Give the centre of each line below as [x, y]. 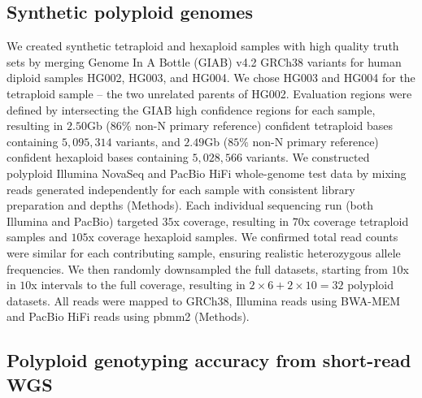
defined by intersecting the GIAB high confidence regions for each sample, [191, 109]
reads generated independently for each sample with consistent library [181, 189]
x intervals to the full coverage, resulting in [138, 285]
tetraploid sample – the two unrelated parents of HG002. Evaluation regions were [209, 93]
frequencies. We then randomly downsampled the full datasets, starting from [197, 268]
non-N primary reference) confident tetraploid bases [264, 125]
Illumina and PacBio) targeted [83, 221]
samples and [37, 237]
